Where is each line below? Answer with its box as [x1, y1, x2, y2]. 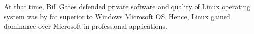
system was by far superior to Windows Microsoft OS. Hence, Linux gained [4, 11, 230, 21]
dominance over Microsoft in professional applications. [4, 21, 167, 31]
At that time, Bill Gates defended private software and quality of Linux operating [4, 1, 251, 11]
